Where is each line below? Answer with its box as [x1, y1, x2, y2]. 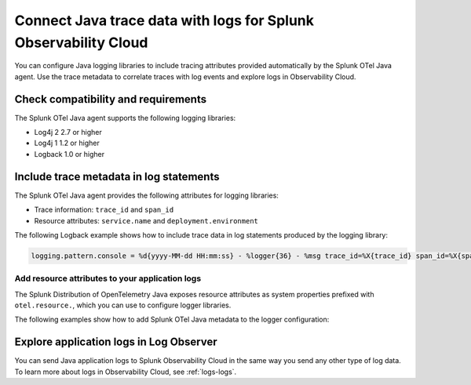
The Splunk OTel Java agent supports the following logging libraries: [14, 113, 236, 122]
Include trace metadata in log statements [14, 169, 220, 183]
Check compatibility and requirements [14, 93, 207, 106]
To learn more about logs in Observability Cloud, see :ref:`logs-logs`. [14, 367, 237, 376]
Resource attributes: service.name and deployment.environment [34, 216, 258, 225]
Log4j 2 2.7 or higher [34, 128, 102, 137]
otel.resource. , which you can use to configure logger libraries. [14, 300, 232, 310]
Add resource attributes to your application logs [14, 273, 202, 284]
